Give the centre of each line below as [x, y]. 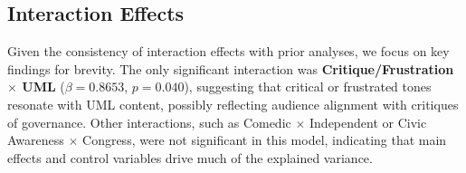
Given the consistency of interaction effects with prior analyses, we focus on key [228, 51]
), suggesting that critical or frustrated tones [308, 86]
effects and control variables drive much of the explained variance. [190, 157]
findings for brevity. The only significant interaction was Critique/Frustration [231, 68]
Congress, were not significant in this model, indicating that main [265, 140]
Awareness [36, 140]
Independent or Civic [368, 122]
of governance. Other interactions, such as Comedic [149, 122]
